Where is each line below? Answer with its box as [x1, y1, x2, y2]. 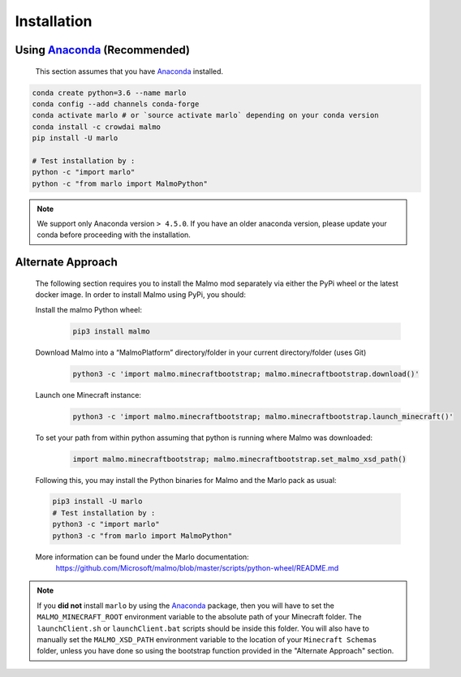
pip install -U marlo [32, 134, 118, 143]
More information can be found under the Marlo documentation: [35, 552, 249, 562]
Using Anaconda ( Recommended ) [15, 43, 191, 57]
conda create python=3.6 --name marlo [32, 88, 187, 97]
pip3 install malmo [72, 326, 150, 336]
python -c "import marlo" [32, 167, 136, 177]
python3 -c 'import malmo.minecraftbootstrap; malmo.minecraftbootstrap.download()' [72, 369, 420, 378]
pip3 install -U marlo [52, 497, 143, 507]
